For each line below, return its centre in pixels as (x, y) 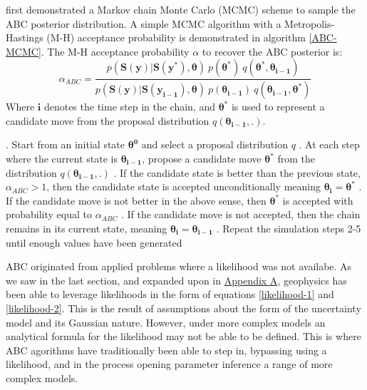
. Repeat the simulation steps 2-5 (289, 228)
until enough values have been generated (94, 242)
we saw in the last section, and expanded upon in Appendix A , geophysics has (176, 280)
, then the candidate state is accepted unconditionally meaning (183, 186)
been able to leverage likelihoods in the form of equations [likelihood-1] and (170, 294)
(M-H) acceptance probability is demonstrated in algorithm (176, 37)
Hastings (25, 37)
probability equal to (49, 214)
